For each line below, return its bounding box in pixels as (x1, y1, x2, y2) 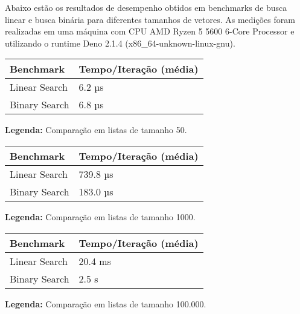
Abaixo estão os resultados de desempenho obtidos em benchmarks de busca (5, 1, 287, 13)
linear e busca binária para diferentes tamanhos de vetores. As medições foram (5, 13, 295, 25)
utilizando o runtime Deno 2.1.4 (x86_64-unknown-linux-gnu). (5, 36, 235, 49)
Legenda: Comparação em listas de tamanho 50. (5, 123, 187, 136)
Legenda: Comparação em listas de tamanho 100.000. (5, 297, 206, 310)
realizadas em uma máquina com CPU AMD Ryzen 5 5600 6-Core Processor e (5, 25, 295, 38)
